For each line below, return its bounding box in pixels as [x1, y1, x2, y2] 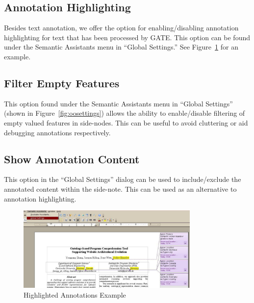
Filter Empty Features [4, 75, 120, 90]
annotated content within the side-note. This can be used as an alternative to [4, 183, 237, 194]
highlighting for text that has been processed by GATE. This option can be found [4, 32, 251, 42]
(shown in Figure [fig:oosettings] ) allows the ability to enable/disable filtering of [4, 108, 245, 118]
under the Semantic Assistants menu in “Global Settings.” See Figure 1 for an [4, 42, 238, 52]
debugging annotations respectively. [4, 127, 111, 137]
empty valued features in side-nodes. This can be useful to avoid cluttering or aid [4, 117, 248, 127]
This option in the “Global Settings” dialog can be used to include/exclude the [4, 174, 241, 184]
